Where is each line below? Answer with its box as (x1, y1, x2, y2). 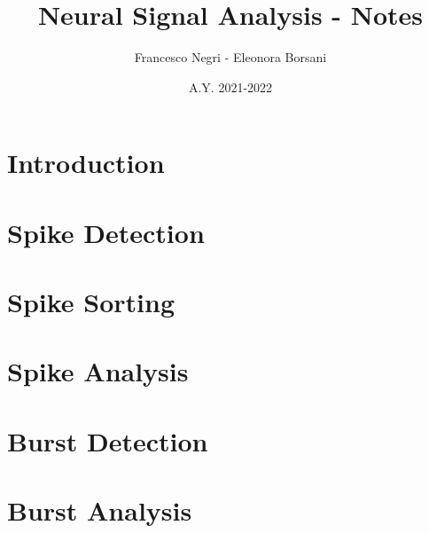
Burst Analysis (7, 492, 192, 529)
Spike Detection (7, 214, 205, 250)
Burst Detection (7, 422, 208, 459)
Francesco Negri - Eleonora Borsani (134, 48, 327, 67)
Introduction (7, 145, 165, 181)
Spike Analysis (7, 353, 189, 389)
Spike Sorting (7, 284, 175, 320)
